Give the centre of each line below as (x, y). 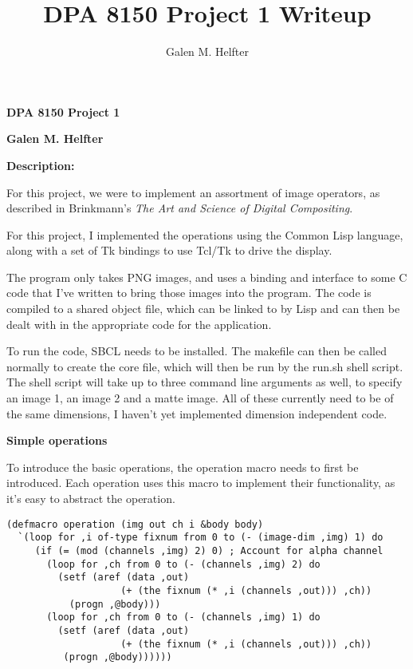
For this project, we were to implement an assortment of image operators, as (193, 192)
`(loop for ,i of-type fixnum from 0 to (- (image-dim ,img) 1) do (201, 538)
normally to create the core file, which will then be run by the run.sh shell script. (205, 366)
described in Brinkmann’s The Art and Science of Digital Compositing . (180, 208)
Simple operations (57, 440)
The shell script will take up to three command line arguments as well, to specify (205, 382)
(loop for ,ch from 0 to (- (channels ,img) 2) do (183, 564)
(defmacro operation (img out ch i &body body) (135, 524)
